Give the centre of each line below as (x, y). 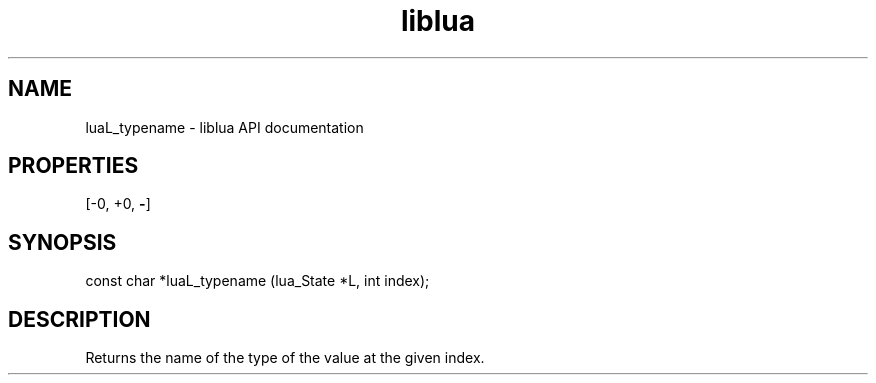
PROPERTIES (73, 166)
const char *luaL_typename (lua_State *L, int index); (257, 281)
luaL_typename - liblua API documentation (224, 127)
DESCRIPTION (79, 319)
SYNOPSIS (62, 242)
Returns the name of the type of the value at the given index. (285, 358)
